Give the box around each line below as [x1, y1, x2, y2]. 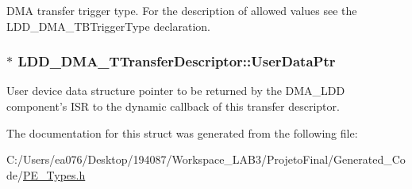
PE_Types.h [23, 166, 86, 183]
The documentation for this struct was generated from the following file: [6, 124, 358, 141]
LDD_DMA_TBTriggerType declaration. [6, 17, 210, 34]
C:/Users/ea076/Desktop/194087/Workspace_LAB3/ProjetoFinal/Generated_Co [6, 151, 406, 168]
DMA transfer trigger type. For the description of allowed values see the [6, 2, 357, 18]
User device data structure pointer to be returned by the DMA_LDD [6, 82, 345, 99]
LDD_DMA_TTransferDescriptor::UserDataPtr [17, 51, 336, 71]
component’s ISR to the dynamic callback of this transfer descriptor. [6, 98, 340, 114]
